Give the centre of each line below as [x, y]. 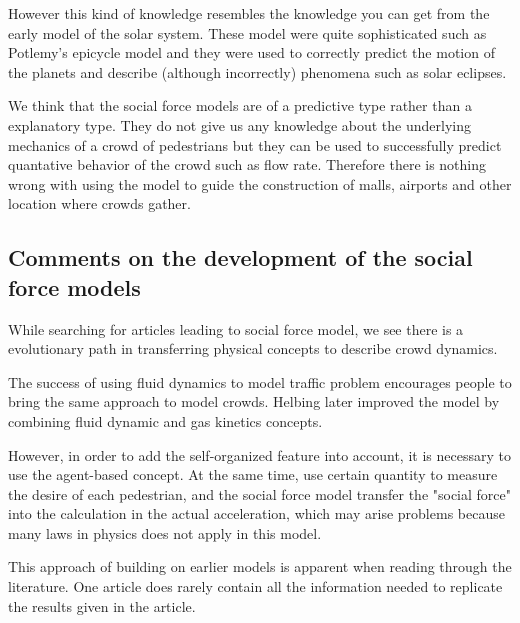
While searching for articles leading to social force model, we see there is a [236, 328]
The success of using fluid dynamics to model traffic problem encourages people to [260, 381]
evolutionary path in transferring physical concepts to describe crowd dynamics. [253, 348]
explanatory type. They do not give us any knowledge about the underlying [239, 124]
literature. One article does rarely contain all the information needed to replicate [255, 586]
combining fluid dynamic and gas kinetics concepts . [165, 420]
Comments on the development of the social [240, 257]
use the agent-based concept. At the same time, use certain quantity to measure [253, 474]
